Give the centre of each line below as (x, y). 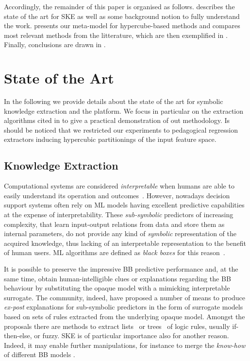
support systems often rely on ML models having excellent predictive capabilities (124, 205)
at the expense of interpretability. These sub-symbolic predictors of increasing (119, 215)
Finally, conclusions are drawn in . (55, 44)
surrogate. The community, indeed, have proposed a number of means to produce (125, 297)
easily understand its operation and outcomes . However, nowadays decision (117, 195)
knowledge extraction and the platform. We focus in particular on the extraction (124, 111)
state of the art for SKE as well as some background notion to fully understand (122, 16)
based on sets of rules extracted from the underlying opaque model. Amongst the (125, 316)
